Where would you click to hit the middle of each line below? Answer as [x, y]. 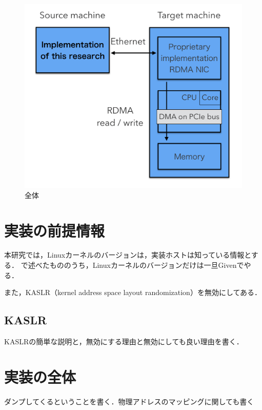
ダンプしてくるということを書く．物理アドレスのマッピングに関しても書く [129, 401]
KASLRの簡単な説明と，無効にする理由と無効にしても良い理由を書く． [124, 341]
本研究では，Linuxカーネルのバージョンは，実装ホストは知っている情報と [128, 255]
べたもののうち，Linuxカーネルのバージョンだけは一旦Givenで [139, 265]
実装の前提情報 [55, 230]
